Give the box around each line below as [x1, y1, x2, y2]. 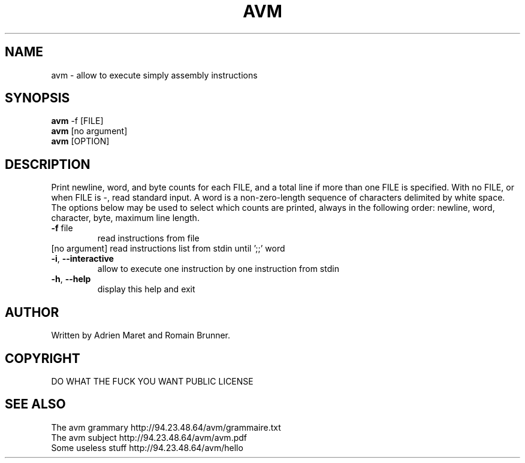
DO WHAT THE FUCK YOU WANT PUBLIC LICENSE [51, 376, 254, 386]
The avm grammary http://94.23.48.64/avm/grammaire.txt [51, 422, 281, 432]
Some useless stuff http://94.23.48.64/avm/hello [51, 442, 243, 453]
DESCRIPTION [5, 156, 90, 172]
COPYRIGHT [5, 350, 80, 366]
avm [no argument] [51, 126, 128, 137]
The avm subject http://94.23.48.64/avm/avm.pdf [51, 432, 247, 443]
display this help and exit [97, 284, 195, 295]
